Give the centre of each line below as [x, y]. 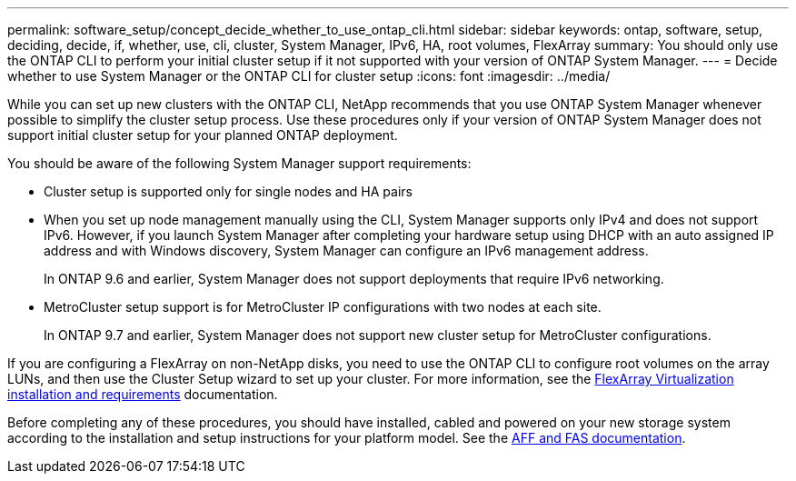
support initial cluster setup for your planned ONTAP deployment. [203, 135]
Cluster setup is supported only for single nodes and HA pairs [228, 191]
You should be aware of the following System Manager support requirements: [239, 163]
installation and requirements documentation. [143, 394]
